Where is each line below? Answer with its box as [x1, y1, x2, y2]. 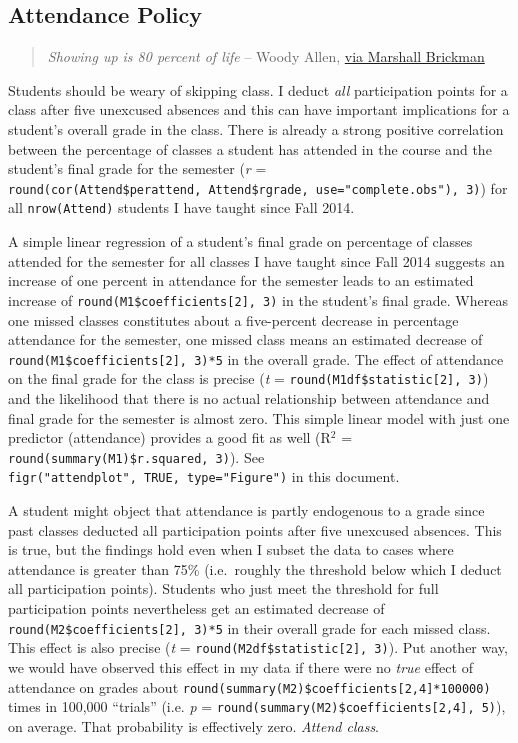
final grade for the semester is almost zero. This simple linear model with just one [8, 407, 510, 428]
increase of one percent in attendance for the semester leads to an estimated [8, 270, 474, 291]
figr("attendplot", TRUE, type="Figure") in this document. [8, 466, 400, 487]
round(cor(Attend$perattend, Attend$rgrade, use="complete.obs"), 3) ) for [8, 177, 508, 198]
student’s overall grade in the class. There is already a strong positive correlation [8, 118, 504, 139]
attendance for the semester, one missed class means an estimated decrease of [8, 329, 483, 350]
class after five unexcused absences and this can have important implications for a [8, 99, 510, 120]
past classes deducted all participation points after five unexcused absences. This [8, 519, 502, 540]
